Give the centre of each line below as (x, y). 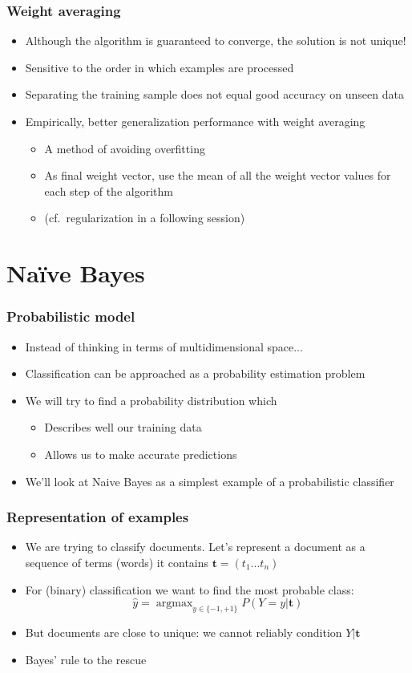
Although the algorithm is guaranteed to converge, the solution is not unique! (216, 41)
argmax (174, 604)
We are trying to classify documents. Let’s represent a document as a (195, 547)
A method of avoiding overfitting (125, 148)
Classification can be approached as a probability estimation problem (195, 373)
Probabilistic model (71, 316)
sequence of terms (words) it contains (117, 562)
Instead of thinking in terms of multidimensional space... (164, 346)
